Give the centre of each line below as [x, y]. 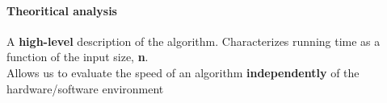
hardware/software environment [85, 88]
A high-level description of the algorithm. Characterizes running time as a [193, 41]
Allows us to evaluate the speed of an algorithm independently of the [183, 72]
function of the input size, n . [78, 57]
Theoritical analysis [62, 10]
